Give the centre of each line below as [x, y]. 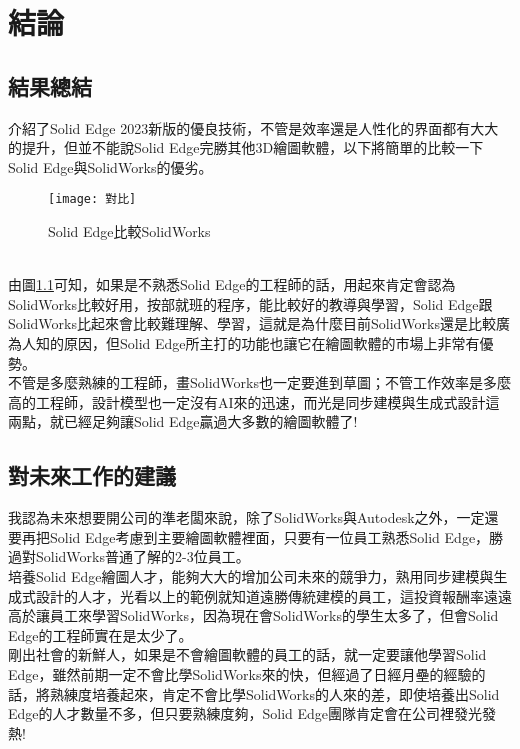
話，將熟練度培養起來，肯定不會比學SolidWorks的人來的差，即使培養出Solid [254, 693]
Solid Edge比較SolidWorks [129, 231]
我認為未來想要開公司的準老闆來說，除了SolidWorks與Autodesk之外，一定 [246, 517]
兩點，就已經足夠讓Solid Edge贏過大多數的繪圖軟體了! [183, 421]
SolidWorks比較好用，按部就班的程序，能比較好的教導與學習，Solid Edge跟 [250, 303]
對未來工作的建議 [92, 475]
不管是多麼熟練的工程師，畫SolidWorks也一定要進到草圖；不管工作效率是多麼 [259, 382]
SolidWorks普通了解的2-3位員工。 [142, 556]
